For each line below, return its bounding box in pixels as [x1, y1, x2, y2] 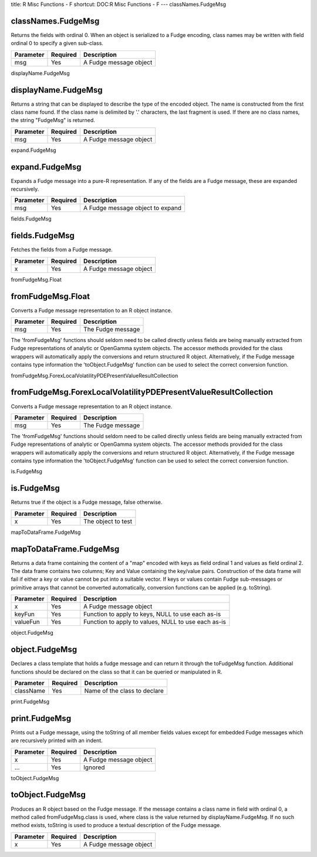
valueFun [14, 618, 41, 626]
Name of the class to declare [84, 686, 164, 695]
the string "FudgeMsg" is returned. [11, 117, 95, 124]
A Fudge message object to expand [83, 204, 182, 212]
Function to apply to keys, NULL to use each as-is [83, 610, 221, 618]
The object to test [83, 517, 132, 525]
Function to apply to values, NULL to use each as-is [83, 618, 226, 626]
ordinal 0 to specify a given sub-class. [11, 40, 104, 47]
